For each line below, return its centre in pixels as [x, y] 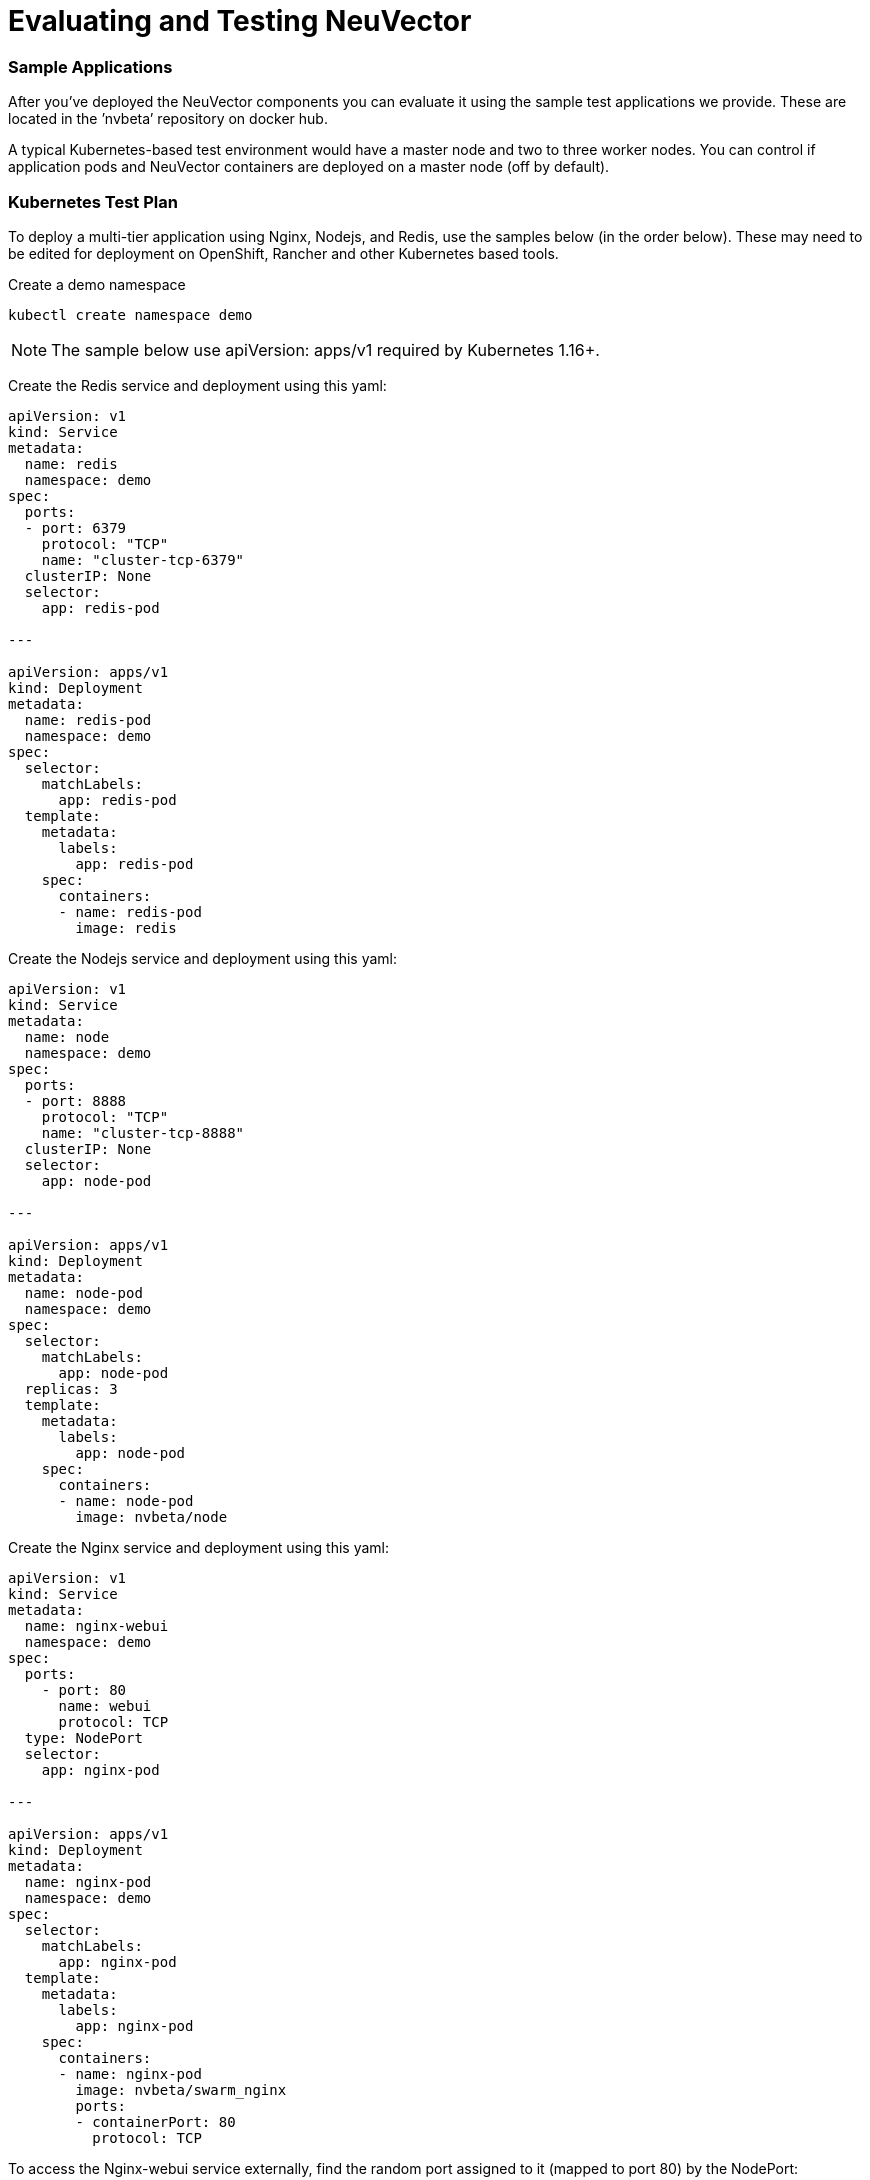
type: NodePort [83, 1737]
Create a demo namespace [97, 284]
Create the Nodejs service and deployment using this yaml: [203, 958]
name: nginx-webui [96, 1625]
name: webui [105, 1705]
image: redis [126, 927]
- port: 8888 [75, 1100]
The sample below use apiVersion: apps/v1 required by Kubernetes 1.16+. [325, 349]
